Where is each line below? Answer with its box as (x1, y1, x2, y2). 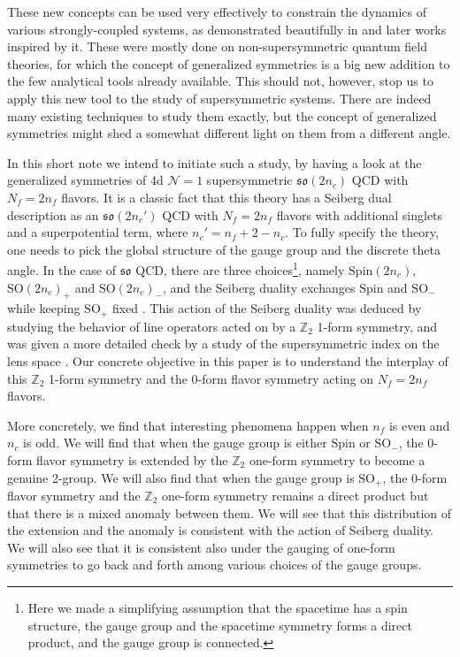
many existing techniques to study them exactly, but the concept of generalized (7, 106, 437, 125)
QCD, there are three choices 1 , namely (135, 258, 345, 279)
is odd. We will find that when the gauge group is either (23, 433, 327, 452)
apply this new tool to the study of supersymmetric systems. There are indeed (7, 88, 432, 107)
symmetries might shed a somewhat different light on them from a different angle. (7, 124, 451, 142)
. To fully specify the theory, (285, 223, 439, 241)
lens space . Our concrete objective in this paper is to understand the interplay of (7, 352, 448, 370)
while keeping (7, 299, 80, 317)
